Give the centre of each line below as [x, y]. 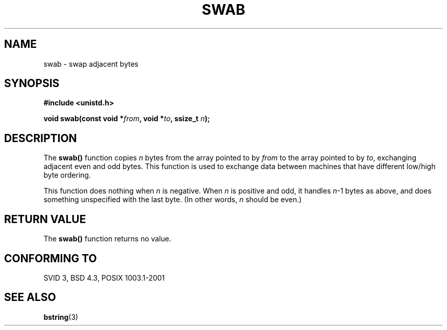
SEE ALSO [30, 297]
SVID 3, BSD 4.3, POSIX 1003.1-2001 [104, 278]
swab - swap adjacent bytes [91, 64]
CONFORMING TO [51, 258]
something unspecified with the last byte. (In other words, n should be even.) [173, 200]
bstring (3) [61, 317]
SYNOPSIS [32, 84]
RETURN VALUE [45, 219]
